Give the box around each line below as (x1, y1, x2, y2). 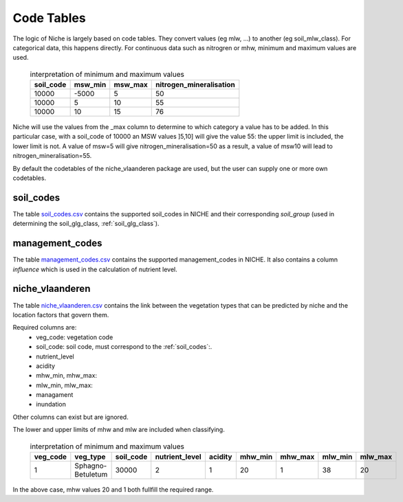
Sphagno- (74, 461, 107, 470)
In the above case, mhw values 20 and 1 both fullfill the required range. (12, 486, 214, 494)
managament (36, 391, 74, 399)
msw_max (113, 80, 148, 89)
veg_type (74, 452, 106, 461)
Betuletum (74, 470, 108, 479)
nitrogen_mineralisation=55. (12, 152, 92, 160)
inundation (36, 400, 67, 409)
